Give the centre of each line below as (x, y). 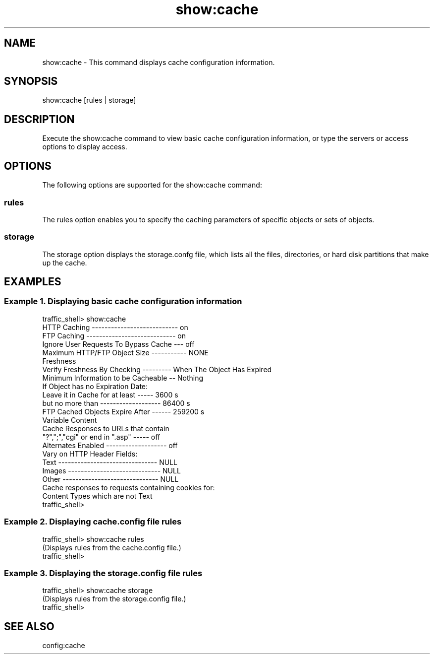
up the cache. (65, 263)
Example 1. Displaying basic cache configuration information (123, 301)
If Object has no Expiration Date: (95, 386)
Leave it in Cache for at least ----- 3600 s (110, 395)
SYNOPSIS (31, 81)
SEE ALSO (29, 626)
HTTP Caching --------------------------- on (115, 327)
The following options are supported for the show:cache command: (152, 185)
